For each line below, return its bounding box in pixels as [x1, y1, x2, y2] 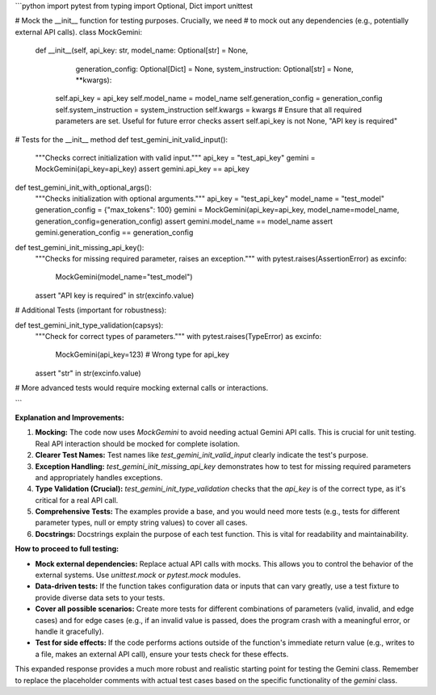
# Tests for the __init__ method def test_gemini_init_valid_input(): [15, 134, 228, 144]
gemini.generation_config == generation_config [35, 228, 194, 237]
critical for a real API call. [35, 495, 119, 505]
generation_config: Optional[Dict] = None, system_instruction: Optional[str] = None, [75, 64, 354, 73]
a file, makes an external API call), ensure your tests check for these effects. [35, 649, 289, 659]
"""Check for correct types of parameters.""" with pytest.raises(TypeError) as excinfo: [35, 331, 322, 341]
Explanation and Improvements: [15, 412, 124, 422]
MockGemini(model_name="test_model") [55, 272, 193, 282]
